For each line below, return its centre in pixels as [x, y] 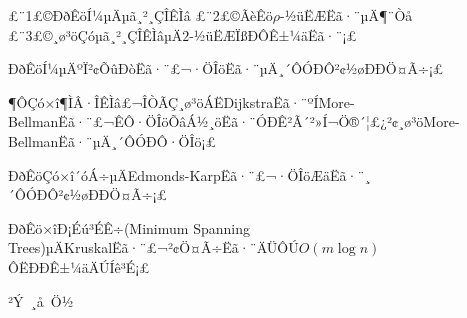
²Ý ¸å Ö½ [41, 300]
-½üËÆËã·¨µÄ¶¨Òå [346, 15]
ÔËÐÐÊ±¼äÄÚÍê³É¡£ [79, 266]
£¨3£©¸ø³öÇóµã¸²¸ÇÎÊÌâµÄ [95, 34]
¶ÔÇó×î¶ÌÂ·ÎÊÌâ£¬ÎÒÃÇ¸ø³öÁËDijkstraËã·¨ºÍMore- [181, 101]
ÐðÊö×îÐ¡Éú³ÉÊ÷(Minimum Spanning [129, 227]
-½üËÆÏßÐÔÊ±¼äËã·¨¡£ [273, 34]
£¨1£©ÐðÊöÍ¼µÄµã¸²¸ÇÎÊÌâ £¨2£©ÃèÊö [140, 15]
